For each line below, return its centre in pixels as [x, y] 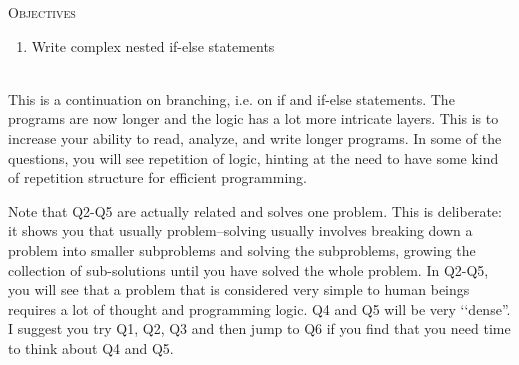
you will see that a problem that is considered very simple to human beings [239, 289]
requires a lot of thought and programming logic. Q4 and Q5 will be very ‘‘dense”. [259, 308]
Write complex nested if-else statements [153, 45]
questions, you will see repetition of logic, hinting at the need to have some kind [253, 157]
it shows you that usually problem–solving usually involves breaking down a [240, 230]
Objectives [42, 12]
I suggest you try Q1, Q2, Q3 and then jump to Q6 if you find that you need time [259, 328]
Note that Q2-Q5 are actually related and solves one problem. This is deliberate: [255, 210]
